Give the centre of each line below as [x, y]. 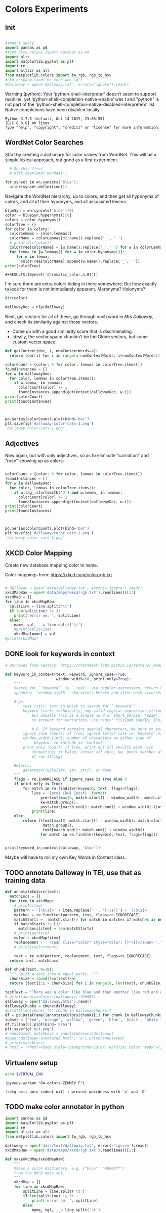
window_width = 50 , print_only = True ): [94, 679]
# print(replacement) [36, 947]
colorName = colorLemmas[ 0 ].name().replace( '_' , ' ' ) [66, 238]
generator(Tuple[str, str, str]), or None [67, 770]
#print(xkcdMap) [22, 639]
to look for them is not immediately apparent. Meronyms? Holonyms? [75, 289]
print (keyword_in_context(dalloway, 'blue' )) [53, 848]
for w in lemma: [33, 257]
